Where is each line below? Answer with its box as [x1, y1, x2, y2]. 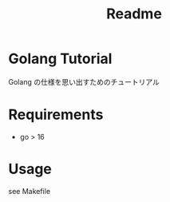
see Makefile [8, 186, 50, 196]
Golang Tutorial [8, 50, 113, 68]
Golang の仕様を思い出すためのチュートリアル [8, 77, 160, 86]
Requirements [8, 105, 104, 124]
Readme [106, 5, 162, 23]
